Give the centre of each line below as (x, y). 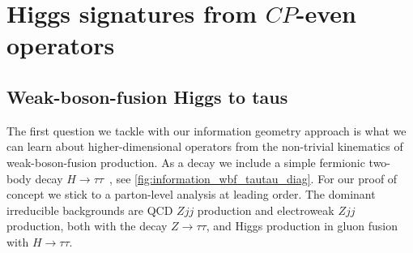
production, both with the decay (87, 226)
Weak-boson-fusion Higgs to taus (147, 96)
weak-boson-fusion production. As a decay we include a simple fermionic (186, 162)
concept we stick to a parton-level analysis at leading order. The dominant (191, 194)
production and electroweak (266, 210)
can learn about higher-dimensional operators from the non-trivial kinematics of (205, 146)
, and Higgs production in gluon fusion (302, 226)
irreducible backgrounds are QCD (90, 210)
